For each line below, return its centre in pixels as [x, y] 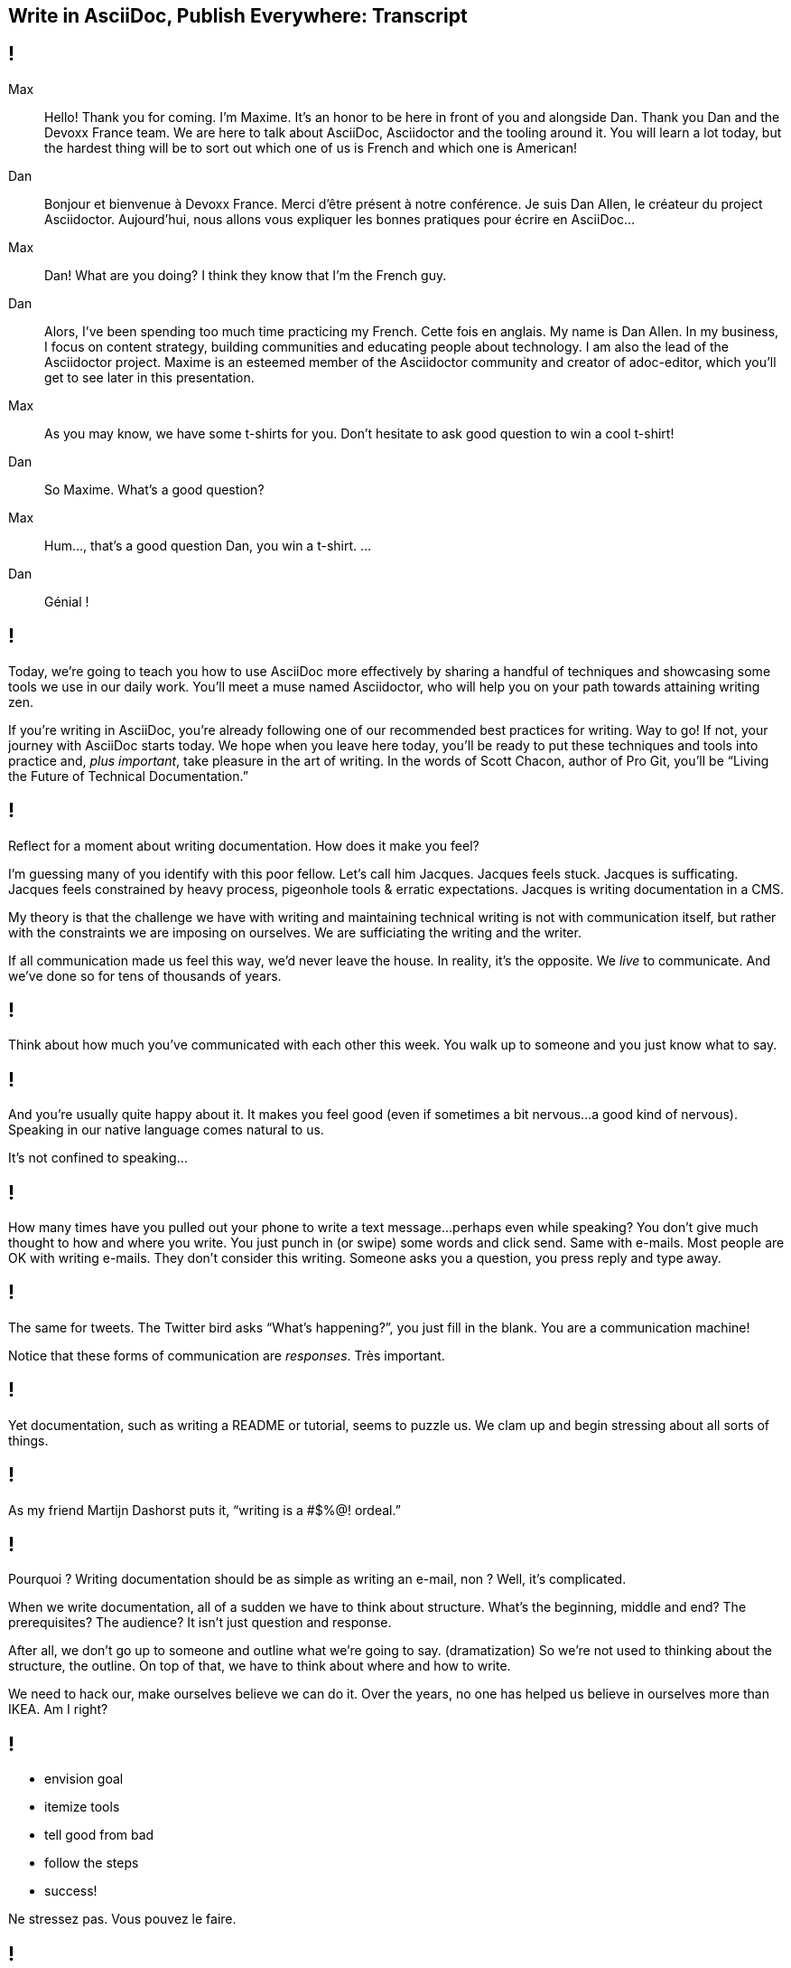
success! [71, 1891]
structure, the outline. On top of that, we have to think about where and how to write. [260, 1666]
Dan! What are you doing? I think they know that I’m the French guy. [246, 275]
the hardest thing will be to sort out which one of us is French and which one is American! [311, 147]
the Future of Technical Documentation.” [128, 776]
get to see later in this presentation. [149, 377]
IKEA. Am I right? [58, 1709]
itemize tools [82, 1807]
